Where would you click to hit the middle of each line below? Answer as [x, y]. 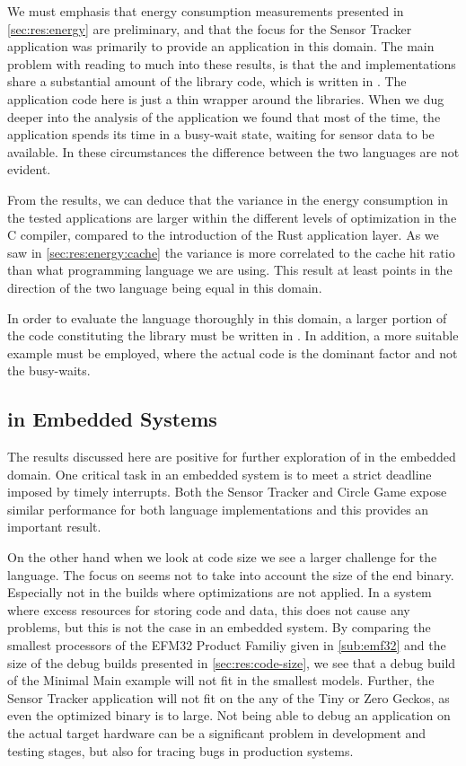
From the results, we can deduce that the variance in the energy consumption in [228, 199]
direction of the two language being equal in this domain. [165, 287]
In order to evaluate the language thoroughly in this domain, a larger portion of [227, 317]
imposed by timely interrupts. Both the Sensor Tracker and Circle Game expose [227, 492]
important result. [54, 527]
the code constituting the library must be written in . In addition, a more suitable [233, 335]
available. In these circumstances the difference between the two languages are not [233, 151]
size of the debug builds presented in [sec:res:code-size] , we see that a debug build [232, 662]
